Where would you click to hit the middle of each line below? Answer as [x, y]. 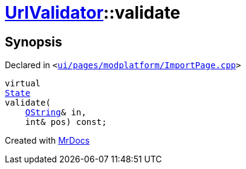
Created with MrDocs [47, 141]
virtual [23, 84]
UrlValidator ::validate [93, 13]
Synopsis [34, 42]
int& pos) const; [66, 122]
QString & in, [56, 113]
